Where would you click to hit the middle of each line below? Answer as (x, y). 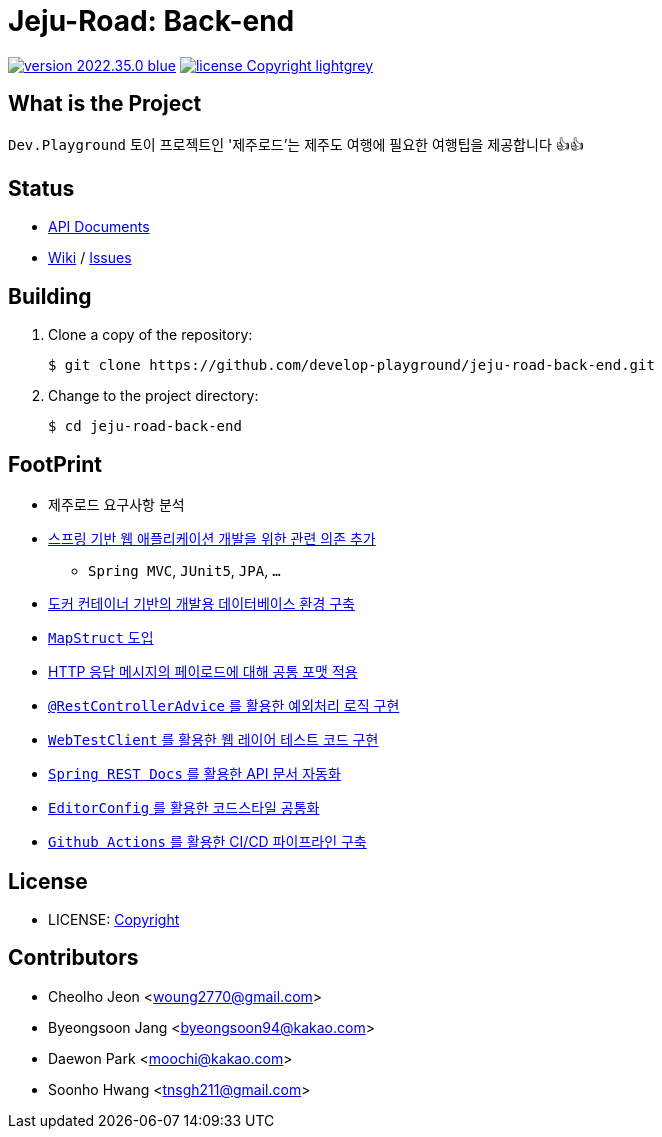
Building (50, 296)
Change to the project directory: (153, 396)
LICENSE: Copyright (114, 919)
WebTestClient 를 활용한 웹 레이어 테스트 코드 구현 (213, 740)
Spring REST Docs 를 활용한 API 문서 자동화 (194, 774)
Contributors (73, 958)
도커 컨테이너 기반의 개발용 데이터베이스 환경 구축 (201, 604)
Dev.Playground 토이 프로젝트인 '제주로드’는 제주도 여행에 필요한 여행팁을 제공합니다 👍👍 (296, 144)
